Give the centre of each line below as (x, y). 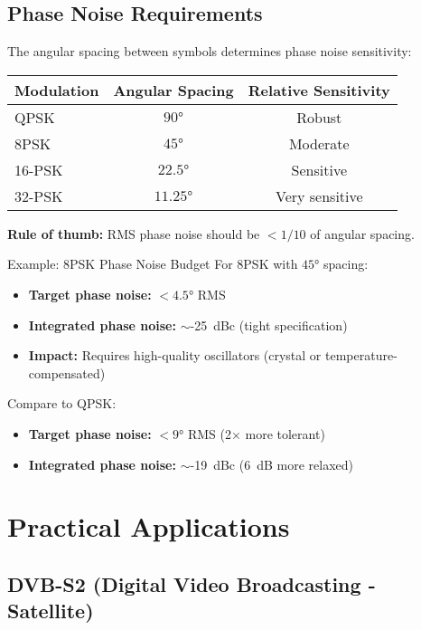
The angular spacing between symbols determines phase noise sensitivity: (210, 51)
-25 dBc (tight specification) (269, 325)
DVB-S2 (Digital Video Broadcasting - (192, 583)
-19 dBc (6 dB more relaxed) (271, 464)
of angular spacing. (362, 233)
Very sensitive (319, 196)
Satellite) (51, 611)
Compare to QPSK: (62, 403)
